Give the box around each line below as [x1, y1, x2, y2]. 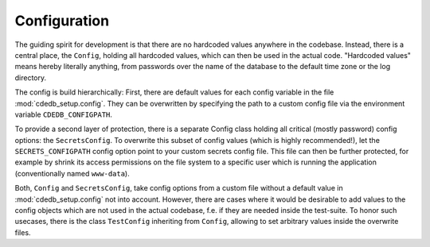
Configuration [14, 12, 110, 29]
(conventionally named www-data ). [14, 168, 131, 178]
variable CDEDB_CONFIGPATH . [14, 110, 113, 119]
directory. [14, 72, 47, 83]
